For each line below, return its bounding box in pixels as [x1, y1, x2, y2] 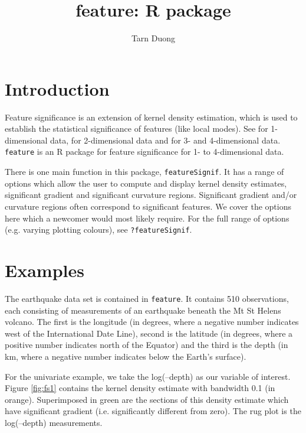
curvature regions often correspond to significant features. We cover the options [5, 200, 291, 212]
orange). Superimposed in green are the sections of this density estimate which [5, 393, 289, 405]
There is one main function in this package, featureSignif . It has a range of [5, 165, 284, 178]
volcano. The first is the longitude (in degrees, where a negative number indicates [5, 315, 299, 328]
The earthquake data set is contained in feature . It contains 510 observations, [5, 292, 289, 304]
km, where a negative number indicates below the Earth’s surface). [5, 350, 246, 362]
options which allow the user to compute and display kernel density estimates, [5, 177, 287, 189]
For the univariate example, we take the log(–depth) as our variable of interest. [5, 370, 291, 382]
